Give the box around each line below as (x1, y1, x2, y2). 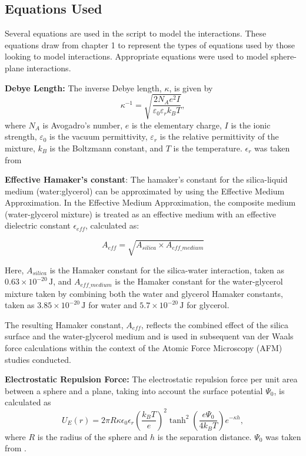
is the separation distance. (157, 430, 252, 442)
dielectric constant (5, 219, 71, 232)
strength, (5, 130, 37, 143)
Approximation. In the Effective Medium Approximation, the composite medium (5, 196, 296, 209)
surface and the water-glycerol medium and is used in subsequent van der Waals (5, 330, 294, 342)
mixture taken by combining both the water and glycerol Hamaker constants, (5, 287, 283, 299)
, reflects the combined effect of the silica (141, 318, 289, 331)
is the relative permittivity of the (159, 130, 279, 143)
